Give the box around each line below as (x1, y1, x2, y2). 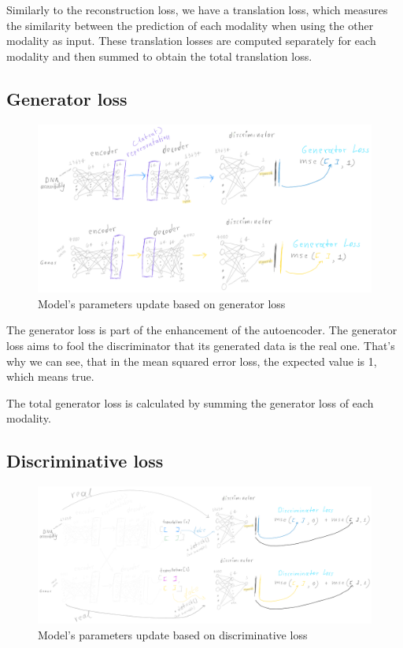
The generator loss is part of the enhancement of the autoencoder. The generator (6, 322, 397, 338)
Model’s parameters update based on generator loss (38, 295, 286, 311)
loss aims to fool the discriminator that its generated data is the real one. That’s (6, 337, 395, 354)
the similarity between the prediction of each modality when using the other (6, 17, 374, 33)
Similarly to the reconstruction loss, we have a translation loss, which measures (6, 2, 388, 17)
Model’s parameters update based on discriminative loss (38, 626, 308, 642)
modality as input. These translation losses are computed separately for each (6, 32, 376, 49)
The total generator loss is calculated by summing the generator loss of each (6, 394, 374, 411)
